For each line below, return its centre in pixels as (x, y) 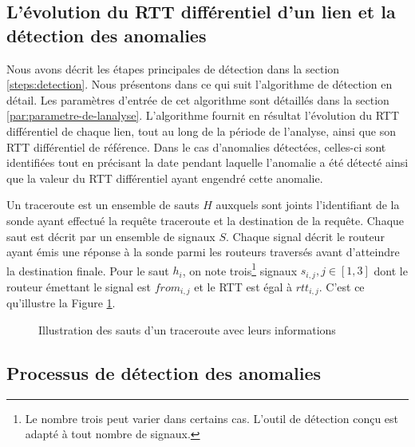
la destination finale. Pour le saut (88, 270)
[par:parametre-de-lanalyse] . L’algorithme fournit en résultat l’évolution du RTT (203, 115)
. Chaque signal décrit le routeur (305, 236)
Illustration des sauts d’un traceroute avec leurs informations (187, 329)
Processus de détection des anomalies (164, 372)
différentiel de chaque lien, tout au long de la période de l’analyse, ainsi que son (201, 131)
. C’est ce (342, 286)
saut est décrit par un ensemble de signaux (111, 236)
